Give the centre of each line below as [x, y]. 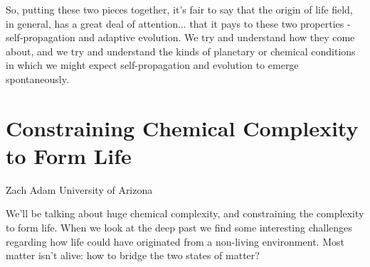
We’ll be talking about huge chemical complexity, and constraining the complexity [185, 213]
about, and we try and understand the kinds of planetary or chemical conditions [181, 51]
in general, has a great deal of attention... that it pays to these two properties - [178, 23]
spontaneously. [37, 78]
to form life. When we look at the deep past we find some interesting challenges [179, 228]
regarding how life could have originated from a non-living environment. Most [175, 241]
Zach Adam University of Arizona [79, 189]
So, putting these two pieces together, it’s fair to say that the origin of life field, [179, 9]
